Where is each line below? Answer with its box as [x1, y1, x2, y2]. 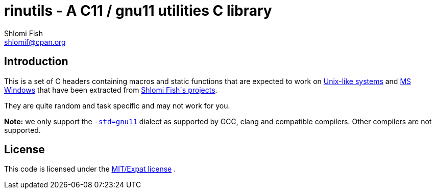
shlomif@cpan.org [4, 37, 66, 46]
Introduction [4, 55, 68, 68]
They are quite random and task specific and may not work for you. [4, 101, 230, 110]
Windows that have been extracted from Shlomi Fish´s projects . [4, 85, 217, 94]
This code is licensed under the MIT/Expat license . [4, 164, 176, 174]
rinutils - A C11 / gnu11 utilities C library [4, 2, 272, 19]
